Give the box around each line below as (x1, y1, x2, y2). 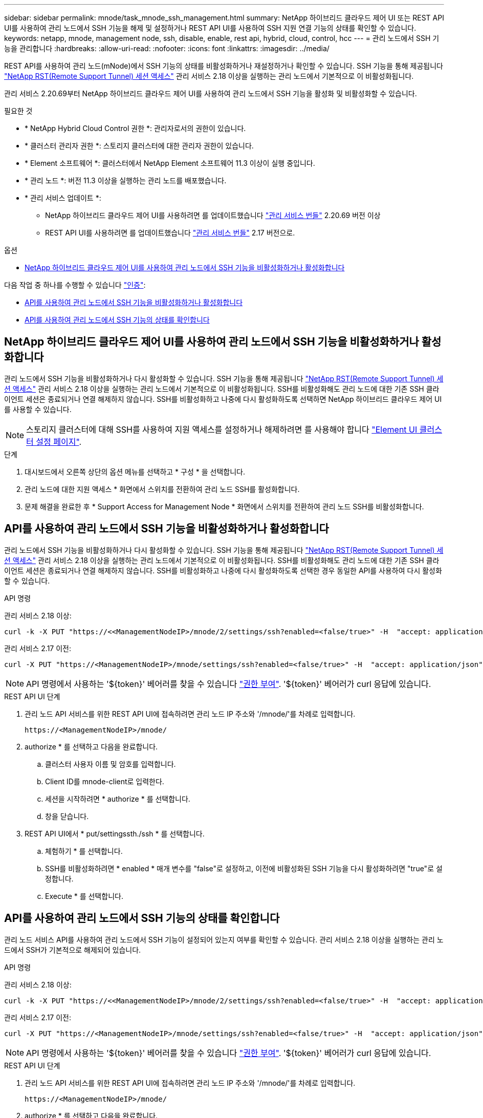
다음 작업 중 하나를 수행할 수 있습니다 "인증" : (4, 281, 146, 289)
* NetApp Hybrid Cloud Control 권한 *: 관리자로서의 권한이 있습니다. (25, 124, 246, 133)
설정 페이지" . (36, 436, 82, 447)
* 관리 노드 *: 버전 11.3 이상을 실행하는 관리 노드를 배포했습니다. (25, 176, 227, 185)
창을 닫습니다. (45, 811, 89, 821)
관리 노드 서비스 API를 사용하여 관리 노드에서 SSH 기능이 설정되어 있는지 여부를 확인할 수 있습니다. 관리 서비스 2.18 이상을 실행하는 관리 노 (4, 935, 444, 944)
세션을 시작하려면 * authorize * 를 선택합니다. (45, 794, 190, 803)
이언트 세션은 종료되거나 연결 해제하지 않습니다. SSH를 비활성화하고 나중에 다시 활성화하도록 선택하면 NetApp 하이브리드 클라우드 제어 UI (4, 394, 442, 403)
